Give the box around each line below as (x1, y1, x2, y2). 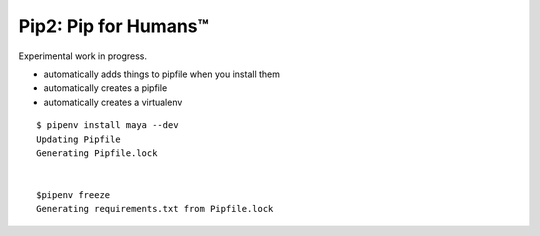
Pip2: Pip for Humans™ (18, 15, 209, 37)
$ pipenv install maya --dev (36, 120, 179, 131)
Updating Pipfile (36, 133, 121, 145)
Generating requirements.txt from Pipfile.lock (36, 203, 274, 215)
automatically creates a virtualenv (43, 96, 183, 108)
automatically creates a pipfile (43, 82, 168, 94)
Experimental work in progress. (18, 50, 148, 62)
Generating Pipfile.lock (36, 147, 158, 159)
